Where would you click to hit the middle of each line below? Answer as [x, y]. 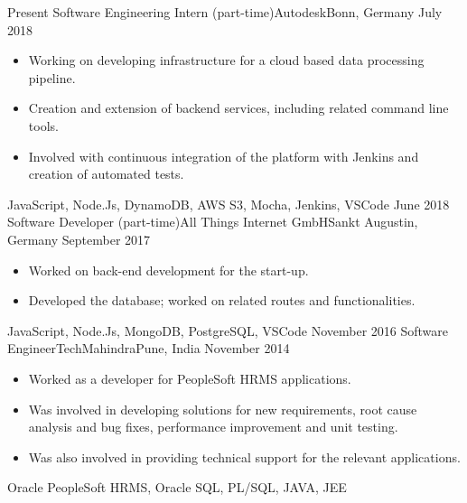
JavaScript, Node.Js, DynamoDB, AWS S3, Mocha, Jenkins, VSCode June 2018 [229, 204]
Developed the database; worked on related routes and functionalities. [222, 300]
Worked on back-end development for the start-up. [168, 270]
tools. [43, 125]
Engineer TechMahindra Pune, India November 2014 [149, 348]
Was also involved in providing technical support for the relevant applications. [244, 456]
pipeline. [52, 77]
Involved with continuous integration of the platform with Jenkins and [224, 156]
